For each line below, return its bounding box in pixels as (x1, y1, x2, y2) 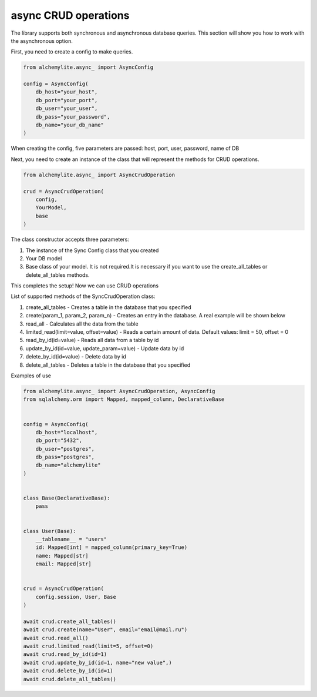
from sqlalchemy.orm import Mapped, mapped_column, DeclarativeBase (23, 396, 225, 403)
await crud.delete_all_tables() (23, 676, 117, 682)
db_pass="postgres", (35, 454, 95, 461)
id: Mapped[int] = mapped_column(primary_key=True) (35, 544, 188, 551)
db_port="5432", (35, 437, 82, 444)
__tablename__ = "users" (35, 536, 107, 542)
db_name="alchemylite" (35, 462, 101, 468)
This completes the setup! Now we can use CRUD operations (11, 282, 158, 289)
